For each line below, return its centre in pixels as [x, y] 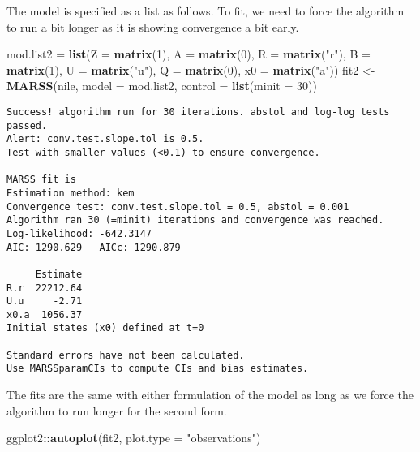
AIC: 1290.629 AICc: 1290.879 [94, 247]
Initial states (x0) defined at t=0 [105, 328]
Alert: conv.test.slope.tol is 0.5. [105, 139]
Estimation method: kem [71, 193]
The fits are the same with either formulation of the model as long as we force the [210, 395]
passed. [27, 125]
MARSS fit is [41, 180]
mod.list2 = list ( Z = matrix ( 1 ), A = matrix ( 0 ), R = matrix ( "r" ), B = [189, 54]
